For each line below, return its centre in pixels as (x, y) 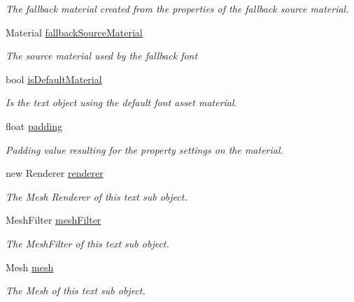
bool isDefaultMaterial (54, 79)
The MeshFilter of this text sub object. (87, 243)
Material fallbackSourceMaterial (74, 32)
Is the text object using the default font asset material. (121, 102)
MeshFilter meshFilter (54, 220)
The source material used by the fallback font (102, 56)
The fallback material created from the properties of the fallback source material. (177, 8)
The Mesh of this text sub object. (76, 290)
